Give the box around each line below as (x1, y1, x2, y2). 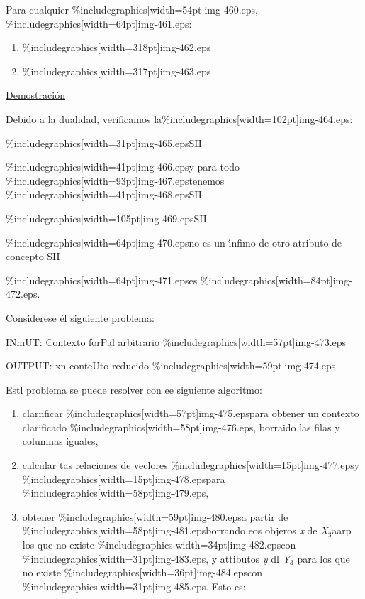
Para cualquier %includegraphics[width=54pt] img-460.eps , (6, 2, 258, 16)
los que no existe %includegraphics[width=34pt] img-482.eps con (22, 537, 296, 552)
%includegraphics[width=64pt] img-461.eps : (6, 16, 192, 31)
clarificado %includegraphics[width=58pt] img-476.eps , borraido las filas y (22, 419, 340, 434)
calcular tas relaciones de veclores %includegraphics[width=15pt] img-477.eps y (22, 458, 360, 473)
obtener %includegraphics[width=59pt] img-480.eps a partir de (22, 509, 288, 524)
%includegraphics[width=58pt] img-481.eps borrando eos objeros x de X (22, 523, 328, 538)
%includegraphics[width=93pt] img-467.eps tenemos (6, 173, 225, 188)
